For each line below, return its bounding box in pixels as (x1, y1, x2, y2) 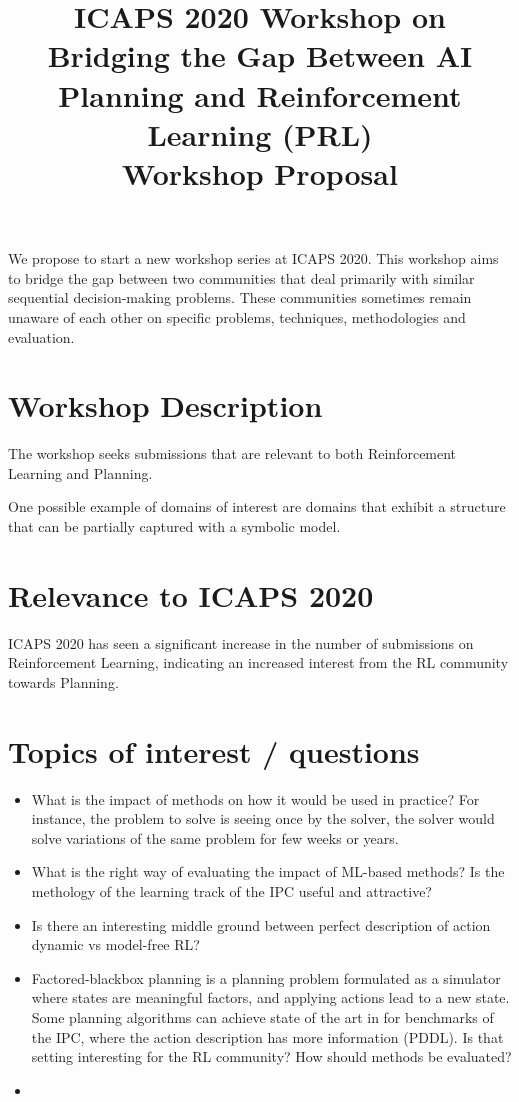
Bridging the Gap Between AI (47, 35, 473, 76)
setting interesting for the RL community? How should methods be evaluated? (31, 1046, 512, 1067)
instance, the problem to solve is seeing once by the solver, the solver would (31, 808, 495, 829)
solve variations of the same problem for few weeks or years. (31, 827, 399, 848)
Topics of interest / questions (8, 730, 420, 771)
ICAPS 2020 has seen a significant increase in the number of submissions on (8, 632, 474, 653)
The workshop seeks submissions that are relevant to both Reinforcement (8, 443, 457, 464)
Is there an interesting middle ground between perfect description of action (31, 914, 491, 935)
